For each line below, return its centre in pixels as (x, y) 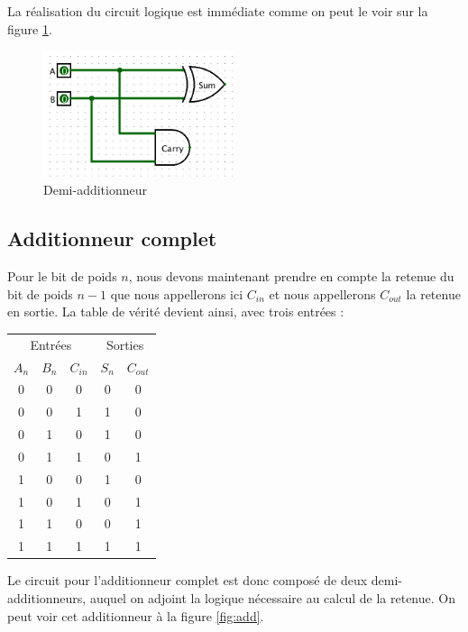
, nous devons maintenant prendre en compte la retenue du (291, 276)
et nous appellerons (322, 293)
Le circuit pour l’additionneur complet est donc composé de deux (188, 580)
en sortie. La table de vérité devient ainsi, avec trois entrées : (176, 311)
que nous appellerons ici (177, 293)
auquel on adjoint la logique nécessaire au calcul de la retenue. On (272, 597)
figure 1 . (30, 28)
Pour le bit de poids (62, 276)
